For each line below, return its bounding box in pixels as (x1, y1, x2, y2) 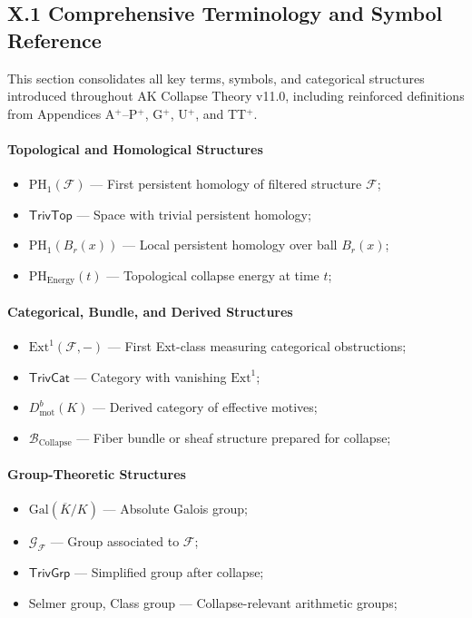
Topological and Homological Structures (7, 139, 263, 158)
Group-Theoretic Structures (7, 465, 186, 484)
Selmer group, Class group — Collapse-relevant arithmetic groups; (28, 593, 398, 612)
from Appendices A (7, 103, 115, 123)
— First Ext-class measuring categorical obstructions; (107, 337, 407, 356)
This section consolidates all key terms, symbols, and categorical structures (7, 68, 425, 87)
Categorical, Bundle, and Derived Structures (7, 302, 293, 320)
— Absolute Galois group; (103, 499, 248, 518)
